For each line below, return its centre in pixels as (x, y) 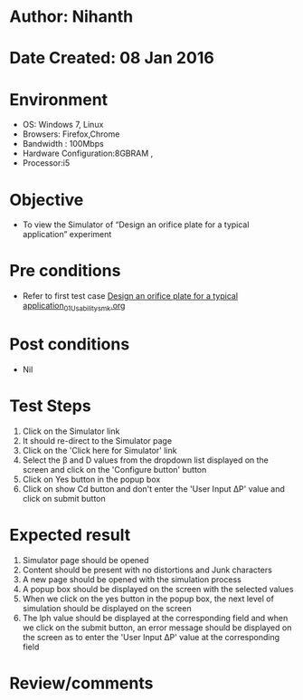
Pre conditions (65, 271)
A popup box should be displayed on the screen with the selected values (158, 589)
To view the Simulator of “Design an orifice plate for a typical (136, 225)
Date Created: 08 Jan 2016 (112, 58)
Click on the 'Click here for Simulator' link (99, 450)
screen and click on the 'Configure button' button (114, 469)
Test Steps (51, 406)
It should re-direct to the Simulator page (97, 440)
